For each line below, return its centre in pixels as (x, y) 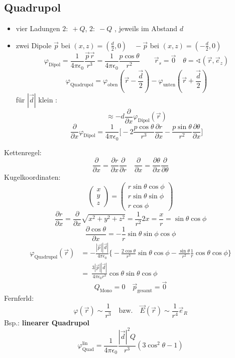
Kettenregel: (23, 152)
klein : (48, 99)
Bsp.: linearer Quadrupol (47, 322)
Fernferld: (19, 298)
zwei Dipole (34, 45)
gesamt (145, 291)
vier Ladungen (38, 28)
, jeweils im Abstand (146, 28)
